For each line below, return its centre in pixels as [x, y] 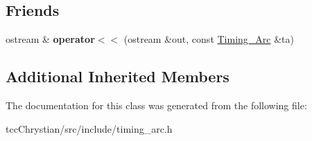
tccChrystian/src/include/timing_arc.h [89, 128]
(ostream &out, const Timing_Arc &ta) [209, 39]
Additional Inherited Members [118, 76]
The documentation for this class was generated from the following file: [156, 105]
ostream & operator [50, 39]
